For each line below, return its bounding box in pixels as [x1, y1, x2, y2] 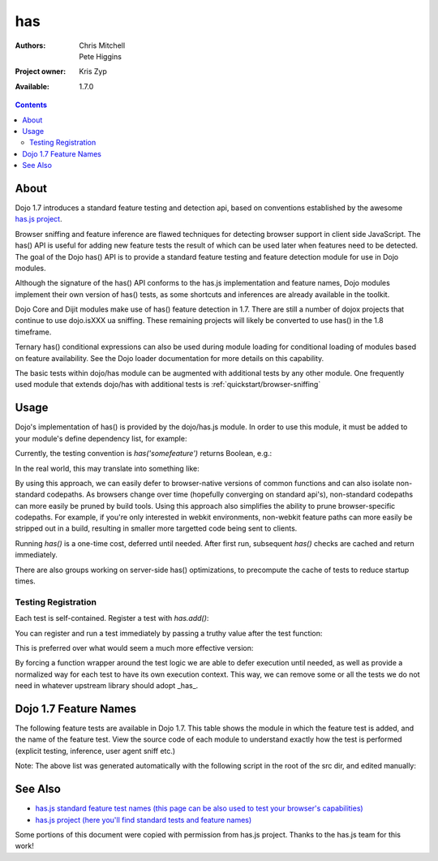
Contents [15, 100, 48, 110]
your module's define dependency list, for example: [15, 433, 187, 443]
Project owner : [15, 67, 67, 76]
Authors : [15, 41, 46, 50]
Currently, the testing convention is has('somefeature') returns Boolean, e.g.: [15, 449, 273, 458]
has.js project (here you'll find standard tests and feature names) [35, 815, 252, 824]
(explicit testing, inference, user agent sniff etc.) [15, 746, 176, 756]
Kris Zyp [79, 67, 107, 76]
